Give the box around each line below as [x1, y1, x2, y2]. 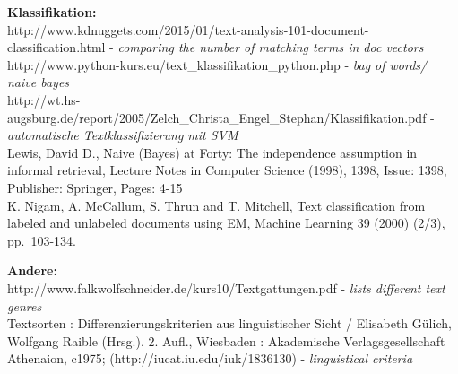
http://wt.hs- [7, 90, 81, 109]
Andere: [7, 261, 57, 280]
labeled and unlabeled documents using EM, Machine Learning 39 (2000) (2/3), [7, 213, 445, 232]
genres [7, 296, 42, 315]
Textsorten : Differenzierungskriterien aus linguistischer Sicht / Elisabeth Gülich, [7, 314, 452, 333]
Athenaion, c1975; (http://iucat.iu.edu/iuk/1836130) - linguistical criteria [7, 349, 413, 368]
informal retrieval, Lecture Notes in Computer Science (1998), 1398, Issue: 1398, [7, 161, 447, 179]
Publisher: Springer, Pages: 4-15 [7, 178, 183, 196]
